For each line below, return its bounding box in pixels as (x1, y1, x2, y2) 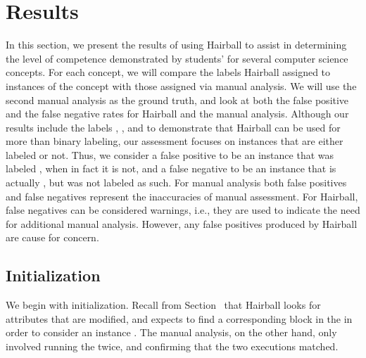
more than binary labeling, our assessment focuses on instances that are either (6, 134, 343, 148)
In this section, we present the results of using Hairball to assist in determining (6, 37, 347, 52)
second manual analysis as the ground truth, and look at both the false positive (6, 92, 349, 107)
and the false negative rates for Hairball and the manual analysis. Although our (6, 106, 349, 121)
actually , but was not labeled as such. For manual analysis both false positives (6, 175, 347, 190)
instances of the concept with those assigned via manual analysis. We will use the (6, 78, 357, 93)
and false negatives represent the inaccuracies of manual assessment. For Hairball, (6, 188, 358, 203)
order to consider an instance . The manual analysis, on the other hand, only (6, 325, 337, 340)
